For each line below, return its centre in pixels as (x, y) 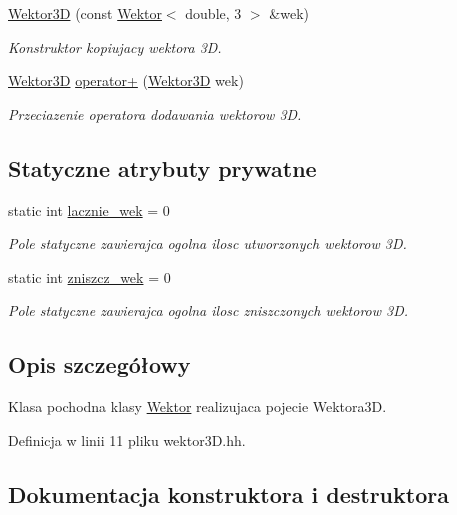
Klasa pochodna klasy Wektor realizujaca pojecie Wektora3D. (197, 406)
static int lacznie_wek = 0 (89, 209)
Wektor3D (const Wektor (85, 13)
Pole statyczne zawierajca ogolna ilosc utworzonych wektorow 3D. (207, 243)
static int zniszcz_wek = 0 (89, 276)
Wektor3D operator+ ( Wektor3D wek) (126, 80)
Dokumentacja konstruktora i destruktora (228, 493)
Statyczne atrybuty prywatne (162, 167)
